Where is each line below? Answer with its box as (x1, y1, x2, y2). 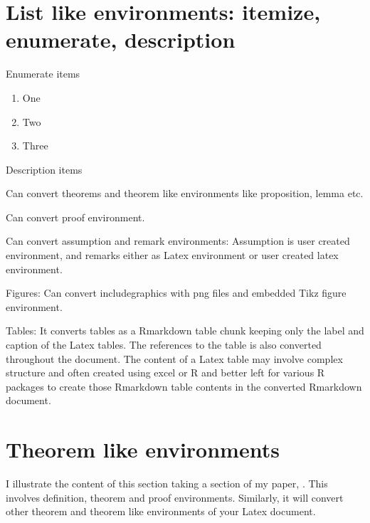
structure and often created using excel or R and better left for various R (6, 365, 325, 380)
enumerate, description (6, 25, 236, 54)
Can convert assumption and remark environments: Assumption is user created (6, 233, 350, 248)
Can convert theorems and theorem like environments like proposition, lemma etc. (6, 186, 364, 201)
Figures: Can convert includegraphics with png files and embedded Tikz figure (6, 285, 347, 300)
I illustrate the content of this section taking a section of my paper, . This (6, 476, 328, 491)
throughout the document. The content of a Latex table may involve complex (6, 351, 343, 366)
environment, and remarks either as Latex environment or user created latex (6, 248, 339, 263)
